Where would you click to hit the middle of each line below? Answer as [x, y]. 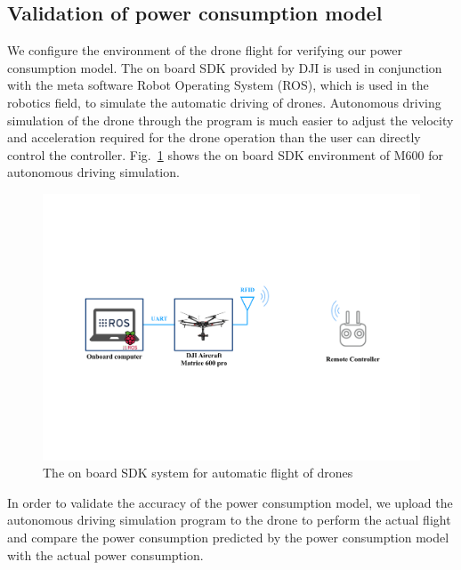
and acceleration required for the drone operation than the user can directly [214, 137]
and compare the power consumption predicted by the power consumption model [228, 537]
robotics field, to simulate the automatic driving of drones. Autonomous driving [224, 102]
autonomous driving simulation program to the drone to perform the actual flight [229, 520]
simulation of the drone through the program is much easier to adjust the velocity [230, 120]
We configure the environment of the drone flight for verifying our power [205, 50]
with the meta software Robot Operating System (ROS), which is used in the [218, 85]
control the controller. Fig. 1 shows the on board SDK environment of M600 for [226, 154]
